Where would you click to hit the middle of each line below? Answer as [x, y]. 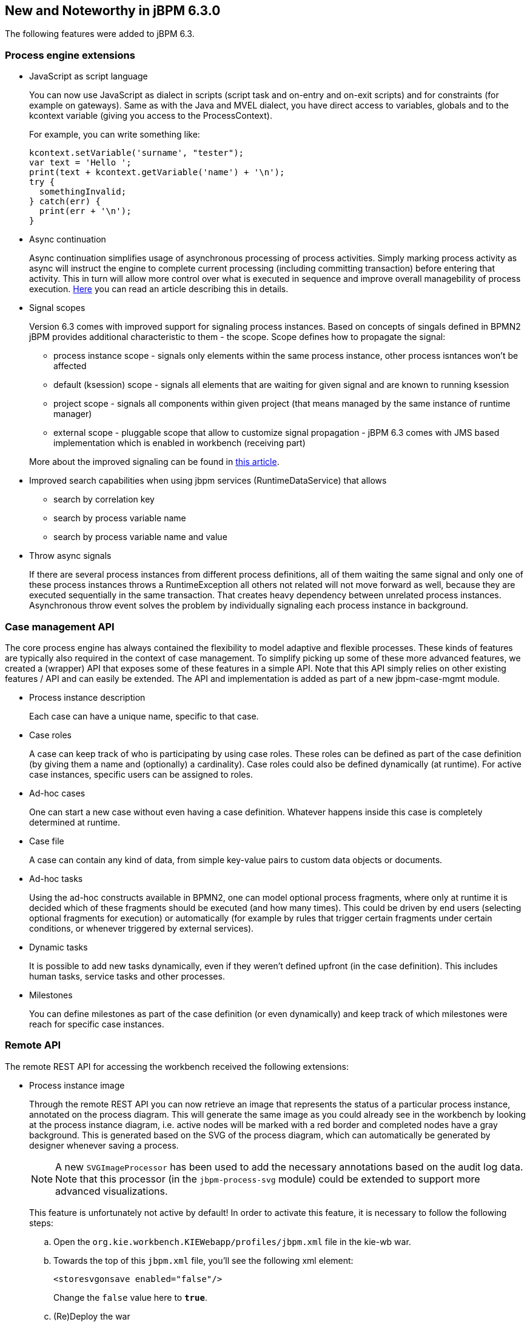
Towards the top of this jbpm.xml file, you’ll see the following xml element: [203, 1260]
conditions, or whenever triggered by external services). [142, 928]
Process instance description [87, 697]
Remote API [33, 1045]
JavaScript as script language [89, 76]
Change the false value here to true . [130, 1297]
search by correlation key [104, 499]
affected [70, 366]
